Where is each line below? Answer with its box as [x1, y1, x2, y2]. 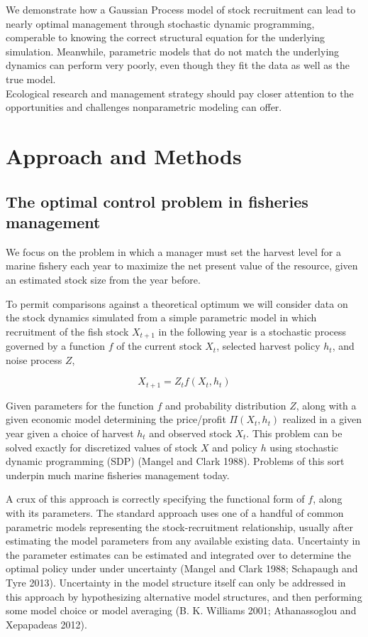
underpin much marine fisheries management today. [6, 467, 230, 482]
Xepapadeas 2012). [6, 616, 87, 631]
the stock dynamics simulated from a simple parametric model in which [6, 310, 317, 325]
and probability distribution [165, 397, 286, 412]
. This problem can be [246, 425, 342, 440]
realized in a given [282, 412, 362, 427]
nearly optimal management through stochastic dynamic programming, [6, 16, 315, 31]
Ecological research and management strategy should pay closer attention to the [6, 85, 354, 100]
